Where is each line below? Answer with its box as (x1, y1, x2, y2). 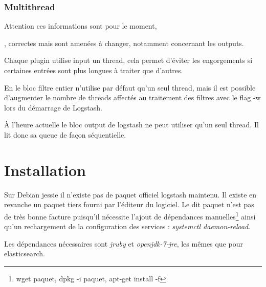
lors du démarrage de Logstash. (4, 102, 102, 113)
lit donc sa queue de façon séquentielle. (4, 129, 126, 140)
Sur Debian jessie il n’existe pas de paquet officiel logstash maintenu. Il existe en (4, 189, 257, 200)
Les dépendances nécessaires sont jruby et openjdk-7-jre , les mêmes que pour (4, 238, 243, 249)
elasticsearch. (4, 248, 45, 259)
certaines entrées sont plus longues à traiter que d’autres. (4, 65, 183, 75)
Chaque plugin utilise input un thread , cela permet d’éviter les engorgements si (4, 55, 253, 65)
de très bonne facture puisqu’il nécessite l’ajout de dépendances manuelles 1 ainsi (4, 209, 256, 222)
